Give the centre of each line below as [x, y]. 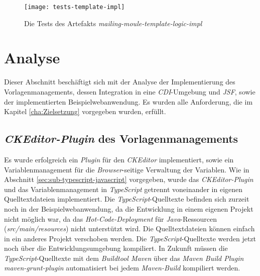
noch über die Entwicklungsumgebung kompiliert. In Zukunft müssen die [116, 248]
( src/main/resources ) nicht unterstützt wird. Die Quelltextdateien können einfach [129, 228]
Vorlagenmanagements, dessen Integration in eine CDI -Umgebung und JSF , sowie [130, 91]
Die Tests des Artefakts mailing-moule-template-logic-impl [113, 23]
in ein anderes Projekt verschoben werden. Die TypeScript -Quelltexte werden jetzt [130, 238]
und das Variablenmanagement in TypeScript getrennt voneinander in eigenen [123, 189]
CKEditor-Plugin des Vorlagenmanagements [121, 139]
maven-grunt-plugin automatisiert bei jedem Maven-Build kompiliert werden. [122, 268]
